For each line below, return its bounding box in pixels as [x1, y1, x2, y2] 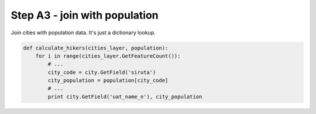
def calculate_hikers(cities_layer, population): [23, 44, 169, 51]
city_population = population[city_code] [47, 77, 169, 84]
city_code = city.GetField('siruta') [47, 69, 156, 76]
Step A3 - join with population [11, 9, 159, 22]
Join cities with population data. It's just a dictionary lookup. [11, 29, 156, 36]
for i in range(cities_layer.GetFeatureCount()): [35, 52, 181, 59]
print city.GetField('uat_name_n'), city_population [47, 93, 202, 100]
